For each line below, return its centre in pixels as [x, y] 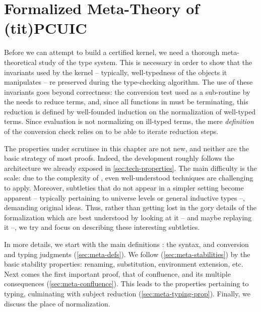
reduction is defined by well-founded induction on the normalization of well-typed [130, 111]
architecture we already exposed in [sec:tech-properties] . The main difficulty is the [130, 168]
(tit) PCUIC [46, 28]
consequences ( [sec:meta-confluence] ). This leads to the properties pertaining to [126, 284]
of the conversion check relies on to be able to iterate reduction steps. [111, 131]
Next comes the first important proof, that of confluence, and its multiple [117, 273]
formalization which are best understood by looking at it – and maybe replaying [128, 217]
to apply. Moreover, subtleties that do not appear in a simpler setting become [124, 188]
